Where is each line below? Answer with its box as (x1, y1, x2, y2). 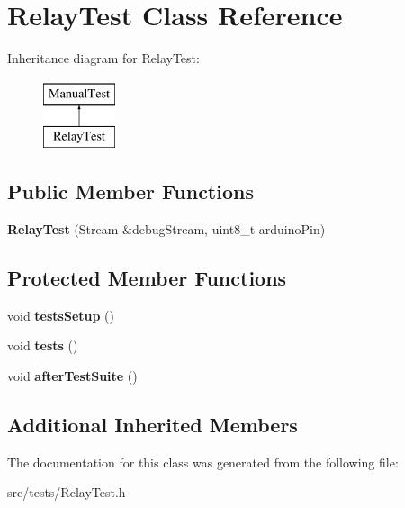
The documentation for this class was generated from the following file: (7, 452, 399, 471)
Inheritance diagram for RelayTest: (7, 49, 200, 68)
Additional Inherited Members (7, 411, 298, 439)
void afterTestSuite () (7, 367, 138, 386)
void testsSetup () (7, 305, 114, 324)
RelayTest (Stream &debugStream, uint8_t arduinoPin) (7, 220, 326, 239)
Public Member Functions (7, 177, 254, 205)
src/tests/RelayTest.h (7, 483, 126, 502)
